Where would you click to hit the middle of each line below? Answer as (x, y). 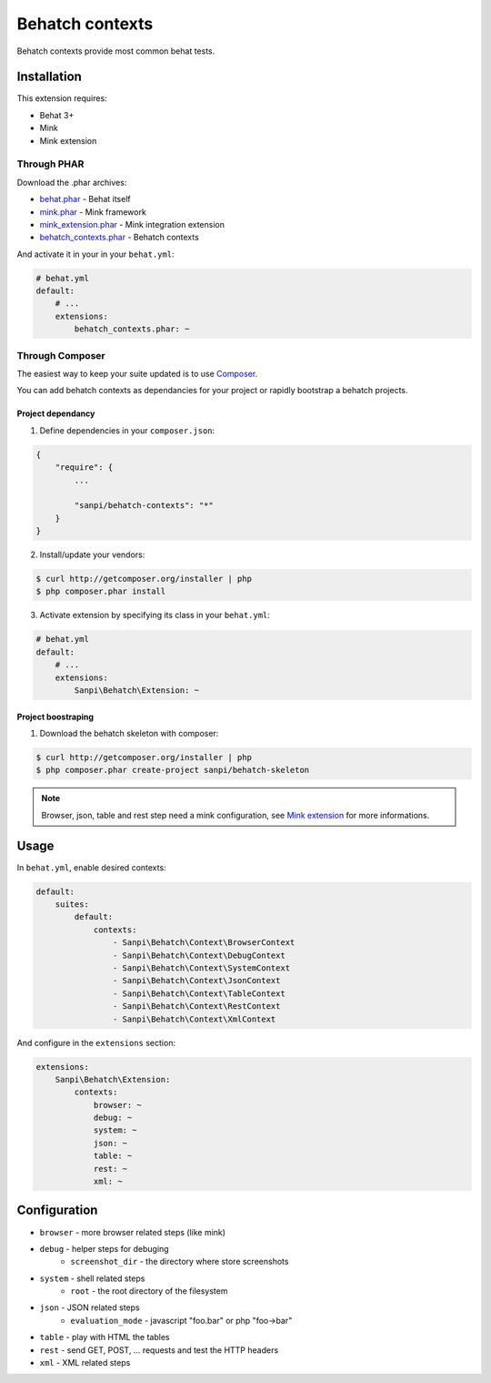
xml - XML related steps (85, 1363)
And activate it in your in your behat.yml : (95, 254)
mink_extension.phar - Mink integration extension (132, 224)
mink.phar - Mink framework (93, 212)
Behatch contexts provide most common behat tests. (116, 51)
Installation (49, 77)
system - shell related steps (92, 1278)
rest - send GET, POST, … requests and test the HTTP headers (159, 1350)
